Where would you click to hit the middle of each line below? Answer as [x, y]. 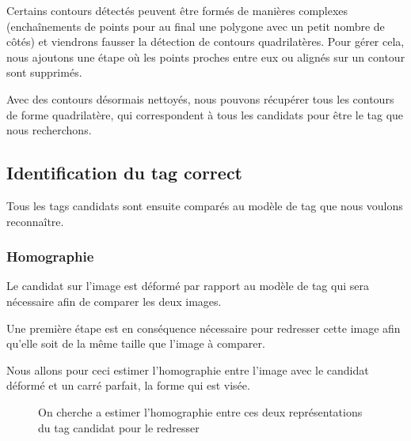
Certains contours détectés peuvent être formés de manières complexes [177, 10]
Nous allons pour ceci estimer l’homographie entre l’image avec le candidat [188, 369]
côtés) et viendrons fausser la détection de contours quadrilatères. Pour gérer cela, [205, 41]
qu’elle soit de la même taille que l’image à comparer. [136, 343]
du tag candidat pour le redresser [119, 427]
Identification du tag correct [125, 173]
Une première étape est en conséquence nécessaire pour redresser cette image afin [204, 328]
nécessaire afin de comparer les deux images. [114, 301]
